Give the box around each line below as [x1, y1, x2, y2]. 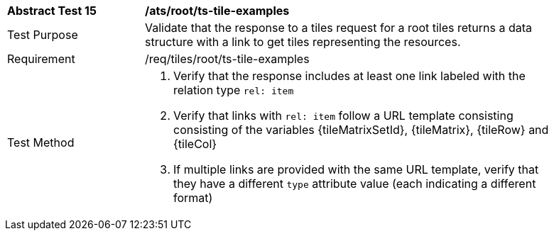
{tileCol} [173, 137, 217, 151]
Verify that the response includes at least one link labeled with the [173, 69, 526, 83]
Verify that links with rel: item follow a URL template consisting [173, 108, 514, 123]
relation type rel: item [173, 83, 294, 97]
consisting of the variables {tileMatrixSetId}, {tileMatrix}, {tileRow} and [173, 123, 549, 137]
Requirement [7, 52, 75, 66]
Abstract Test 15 [7, 4, 97, 18]
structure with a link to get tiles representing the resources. [145, 35, 461, 49]
